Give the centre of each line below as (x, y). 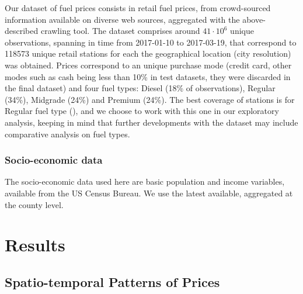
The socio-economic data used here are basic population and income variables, (145, 181)
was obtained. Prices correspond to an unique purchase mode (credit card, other (148, 65)
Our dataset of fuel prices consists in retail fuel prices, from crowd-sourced (138, 8)
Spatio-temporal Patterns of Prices (112, 281)
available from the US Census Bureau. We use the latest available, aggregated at (149, 193)
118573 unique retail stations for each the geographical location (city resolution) (148, 53)
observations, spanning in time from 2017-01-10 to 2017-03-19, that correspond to (151, 42)
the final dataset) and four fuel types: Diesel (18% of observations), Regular (140, 88)
